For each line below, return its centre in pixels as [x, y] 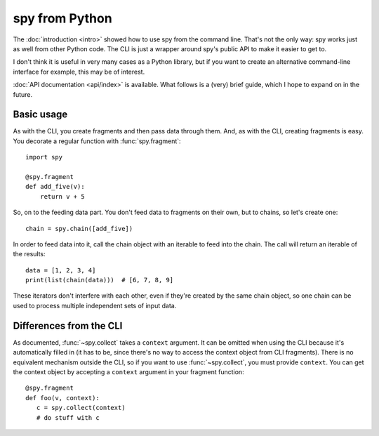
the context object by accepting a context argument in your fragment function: [129, 371]
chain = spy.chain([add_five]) [79, 229]
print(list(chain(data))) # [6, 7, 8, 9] [100, 280]
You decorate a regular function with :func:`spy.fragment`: [97, 141]
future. [23, 94]
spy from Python [62, 18]
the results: [29, 254]
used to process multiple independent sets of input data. [95, 305]
